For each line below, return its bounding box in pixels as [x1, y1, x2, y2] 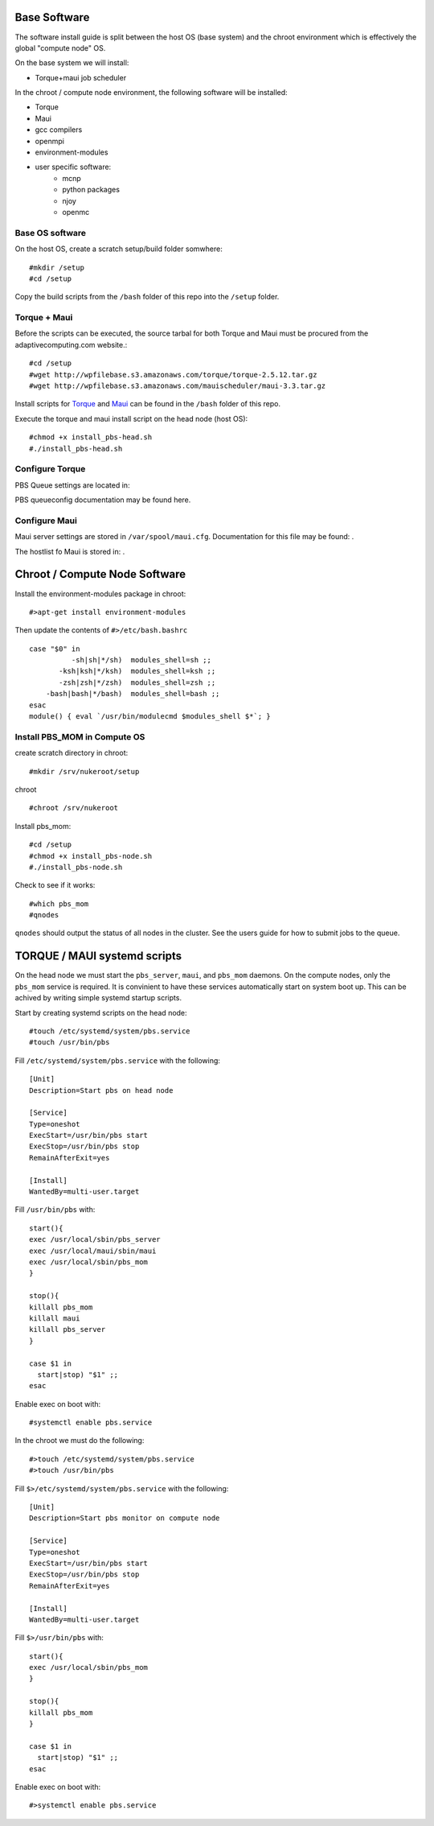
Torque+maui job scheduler [35, 72, 127, 82]
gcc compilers [35, 125, 83, 134]
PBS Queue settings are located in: [14, 480, 130, 490]
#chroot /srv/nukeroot [29, 803, 119, 813]
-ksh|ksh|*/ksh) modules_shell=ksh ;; [59, 666, 216, 676]
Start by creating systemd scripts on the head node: [14, 1008, 188, 1017]
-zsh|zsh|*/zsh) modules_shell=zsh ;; [59, 678, 216, 687]
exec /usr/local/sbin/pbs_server [29, 1235, 161, 1244]
